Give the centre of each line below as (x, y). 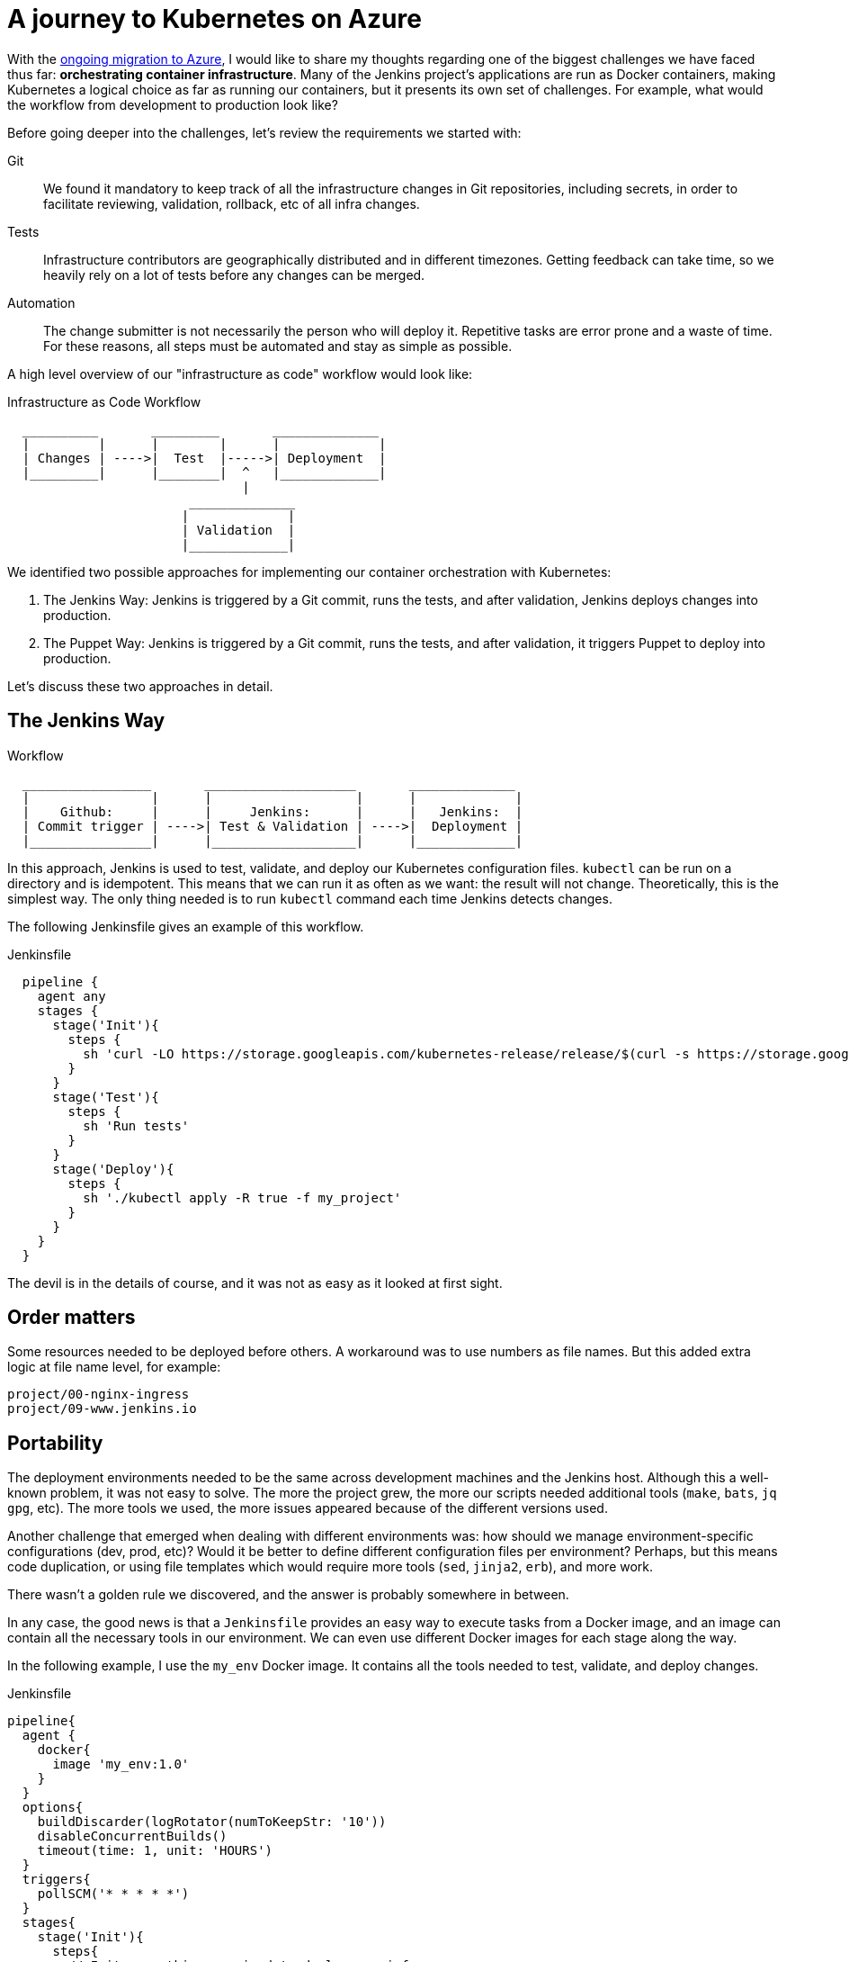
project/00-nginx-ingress (98, 1395)
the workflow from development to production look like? (173, 104)
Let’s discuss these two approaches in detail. (140, 686)
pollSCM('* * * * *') (113, 1894)
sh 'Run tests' (136, 1125)
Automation (41, 302)
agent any (71, 996)
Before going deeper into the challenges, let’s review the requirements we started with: (264, 132)
